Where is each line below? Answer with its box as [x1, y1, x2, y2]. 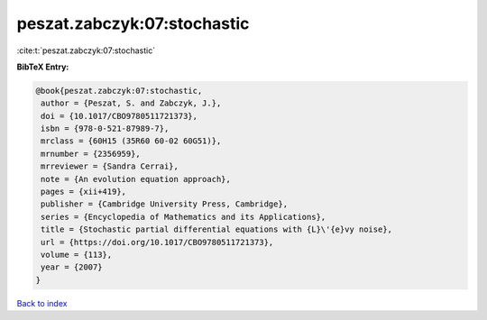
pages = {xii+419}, [41, 187, 126, 197]
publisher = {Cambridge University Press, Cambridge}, [41, 199, 289, 209]
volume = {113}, [41, 250, 113, 260]
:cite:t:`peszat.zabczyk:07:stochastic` [16, 45, 156, 56]
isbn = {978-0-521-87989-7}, [41, 123, 170, 134]
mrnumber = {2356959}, [41, 149, 142, 159]
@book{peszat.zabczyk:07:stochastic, [35, 86, 203, 96]
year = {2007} [41, 262, 103, 272]
